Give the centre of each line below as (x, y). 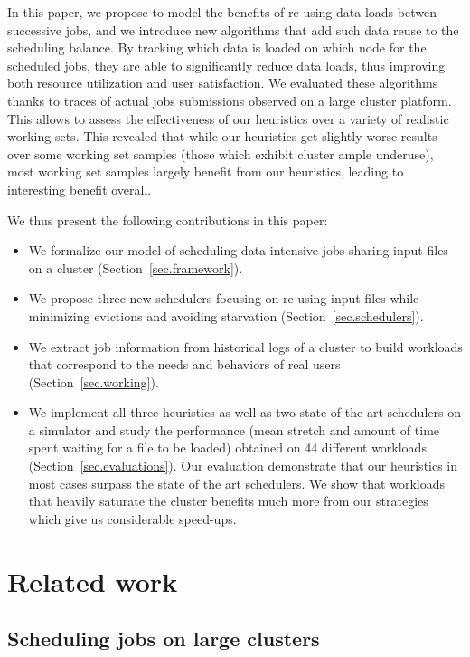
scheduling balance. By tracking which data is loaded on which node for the (217, 48)
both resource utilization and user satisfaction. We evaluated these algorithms (223, 83)
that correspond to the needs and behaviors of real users (184, 364)
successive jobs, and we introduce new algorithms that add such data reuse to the (233, 29)
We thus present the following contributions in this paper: (168, 219)
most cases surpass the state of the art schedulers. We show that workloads (237, 483)
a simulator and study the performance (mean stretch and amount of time (234, 429)
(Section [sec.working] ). (94, 381)
